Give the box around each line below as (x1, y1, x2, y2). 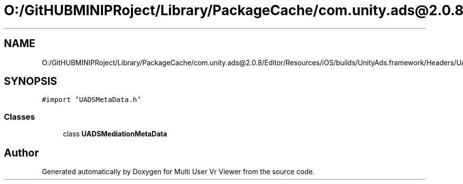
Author (4, 146, 39, 159)
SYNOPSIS (4, 75, 57, 88)
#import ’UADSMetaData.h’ (42, 96, 141, 104)
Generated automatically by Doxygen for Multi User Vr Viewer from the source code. (42, 167, 315, 176)
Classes (4, 111, 35, 122)
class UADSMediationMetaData (63, 130, 167, 138)
